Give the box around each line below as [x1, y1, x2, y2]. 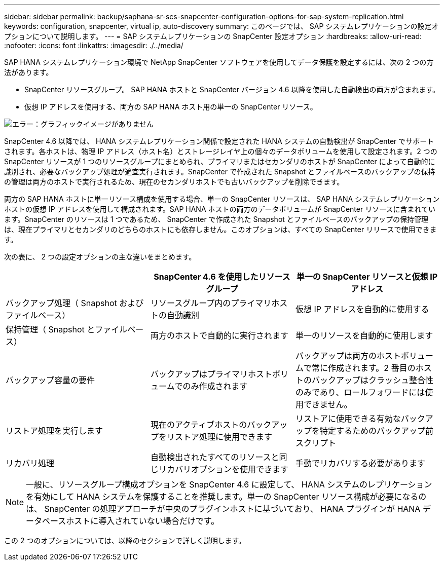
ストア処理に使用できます [174, 432, 272, 442]
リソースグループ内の [150, 298, 231, 308]
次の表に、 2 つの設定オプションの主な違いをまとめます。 [4, 252, 196, 261]
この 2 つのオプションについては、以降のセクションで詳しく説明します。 [4, 536, 246, 545]
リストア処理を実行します [6, 426, 103, 436]
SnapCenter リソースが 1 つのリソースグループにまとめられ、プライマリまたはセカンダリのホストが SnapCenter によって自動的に [4, 157, 435, 166]
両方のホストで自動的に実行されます [150, 330, 288, 341]
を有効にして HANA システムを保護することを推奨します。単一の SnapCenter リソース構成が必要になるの [26, 492, 427, 502]
